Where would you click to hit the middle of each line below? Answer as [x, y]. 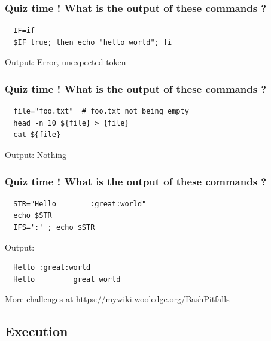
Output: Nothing [36, 154]
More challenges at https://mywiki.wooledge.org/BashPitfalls [117, 299]
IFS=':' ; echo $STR [54, 227]
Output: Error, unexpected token [66, 62]
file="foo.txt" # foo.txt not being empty [101, 112]
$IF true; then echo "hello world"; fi [93, 42]
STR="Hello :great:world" [80, 204]
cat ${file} [37, 135]
